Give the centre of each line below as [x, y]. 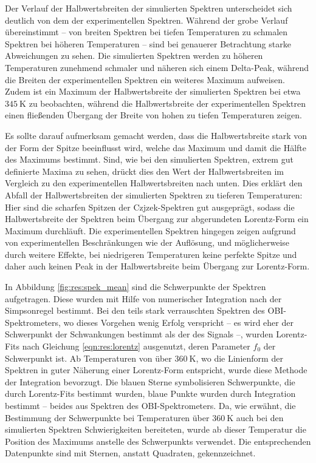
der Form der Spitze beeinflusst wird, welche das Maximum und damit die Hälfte [156, 147]
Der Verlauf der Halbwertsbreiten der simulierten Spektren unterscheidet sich [149, 8]
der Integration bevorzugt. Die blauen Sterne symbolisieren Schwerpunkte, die [150, 381]
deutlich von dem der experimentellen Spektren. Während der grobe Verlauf [146, 20]
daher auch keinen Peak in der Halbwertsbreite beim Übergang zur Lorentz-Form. [157, 266]
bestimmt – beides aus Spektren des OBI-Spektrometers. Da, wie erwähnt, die [150, 405]
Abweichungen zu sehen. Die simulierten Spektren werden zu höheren [134, 56]
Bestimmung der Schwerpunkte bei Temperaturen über [107, 417]
